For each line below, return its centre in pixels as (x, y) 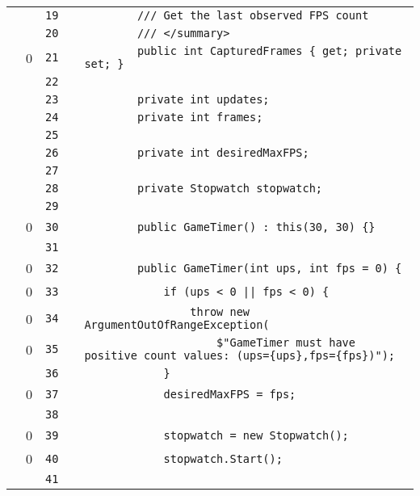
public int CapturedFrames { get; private (269, 51)
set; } (104, 64)
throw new (220, 312)
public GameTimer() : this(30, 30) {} (256, 227)
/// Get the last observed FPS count (253, 15)
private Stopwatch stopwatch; (230, 188)
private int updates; (203, 99)
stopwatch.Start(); (223, 458)
